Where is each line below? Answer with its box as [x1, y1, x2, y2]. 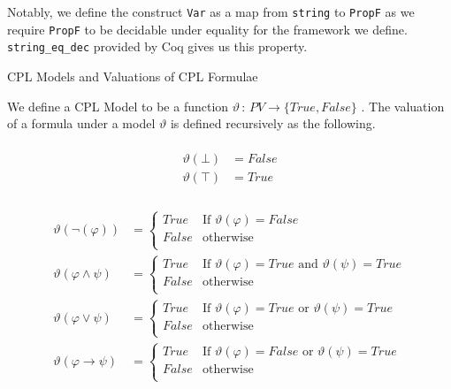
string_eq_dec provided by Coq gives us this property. [7, 37, 308, 56]
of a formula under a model [7, 114, 156, 133]
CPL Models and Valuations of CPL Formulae [7, 66, 258, 85]
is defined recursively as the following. [170, 114, 376, 133]
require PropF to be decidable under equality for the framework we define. [7, 19, 408, 38]
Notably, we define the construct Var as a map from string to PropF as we [7, 3, 415, 20]
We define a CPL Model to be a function [7, 96, 229, 115]
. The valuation [361, 96, 445, 115]
